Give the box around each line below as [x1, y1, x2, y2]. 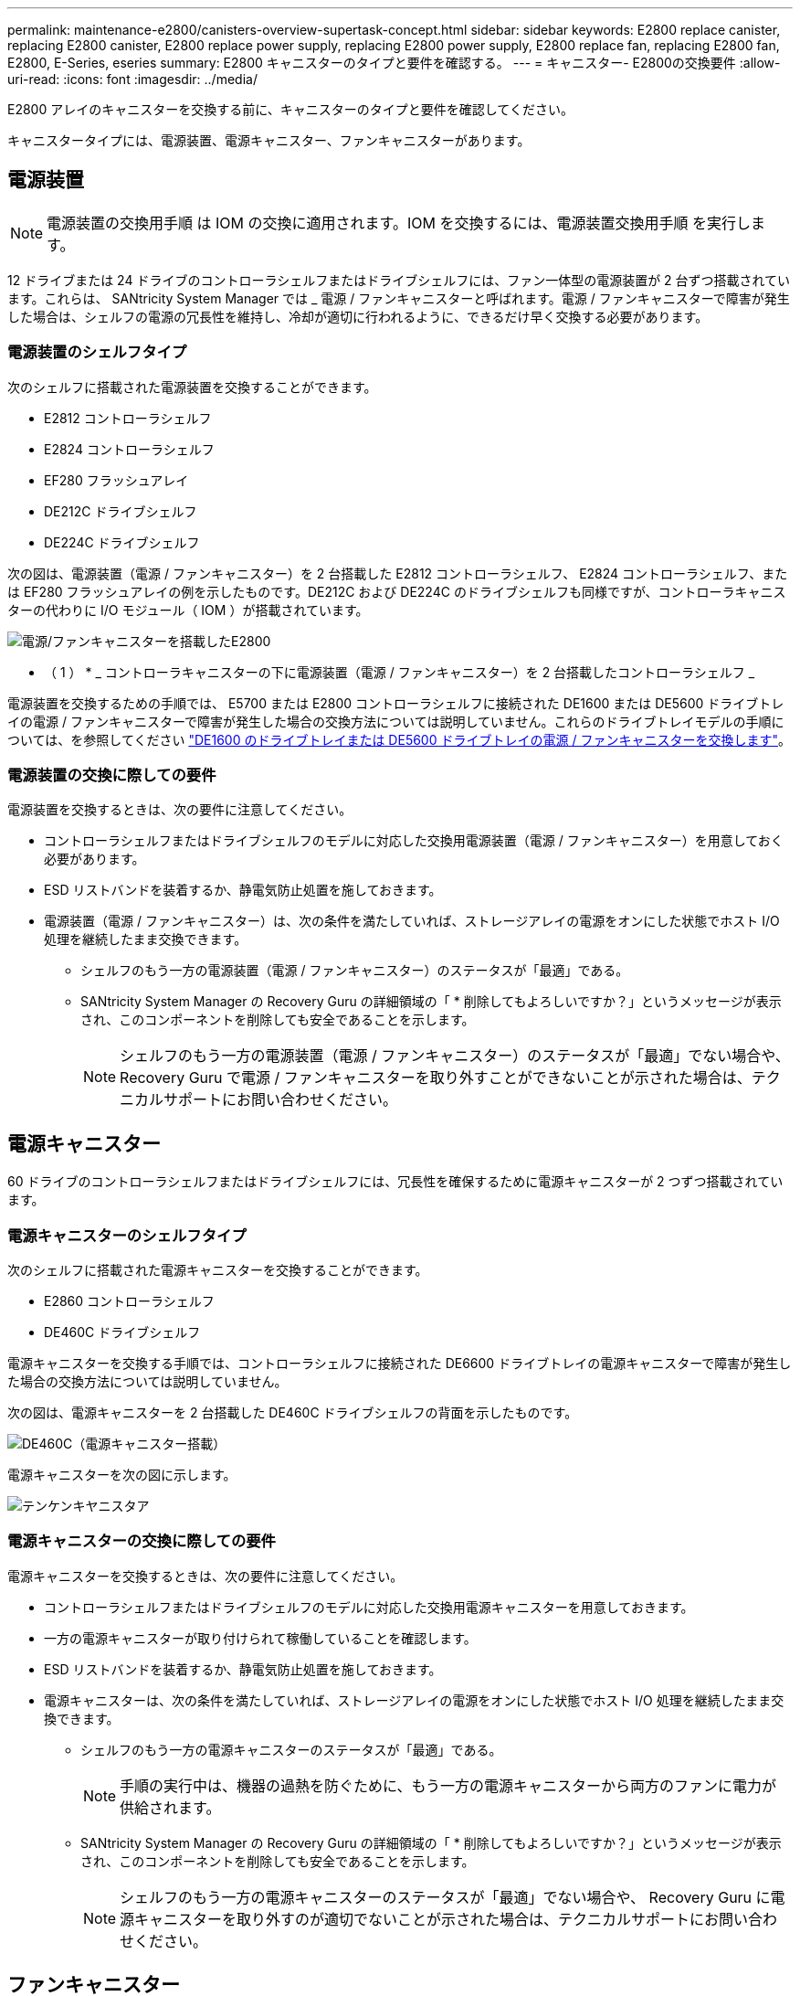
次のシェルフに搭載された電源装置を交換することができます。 [7, 378, 377, 395]
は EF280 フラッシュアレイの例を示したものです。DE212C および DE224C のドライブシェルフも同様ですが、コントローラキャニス [7, 583, 786, 600]
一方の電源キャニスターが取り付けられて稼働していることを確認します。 [44, 1630, 477, 1646]
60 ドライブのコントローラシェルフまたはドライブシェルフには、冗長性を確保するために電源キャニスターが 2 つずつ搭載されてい [7, 1173, 784, 1190]
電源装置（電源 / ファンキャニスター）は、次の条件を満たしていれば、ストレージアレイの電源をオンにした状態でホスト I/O [44, 913, 780, 929]
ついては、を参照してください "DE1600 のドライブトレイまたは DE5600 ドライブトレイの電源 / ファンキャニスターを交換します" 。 [7, 731, 791, 748]
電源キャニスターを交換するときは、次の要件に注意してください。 [7, 1567, 404, 1584]
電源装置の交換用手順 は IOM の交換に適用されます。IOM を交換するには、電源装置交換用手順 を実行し [47, 213, 751, 232]
